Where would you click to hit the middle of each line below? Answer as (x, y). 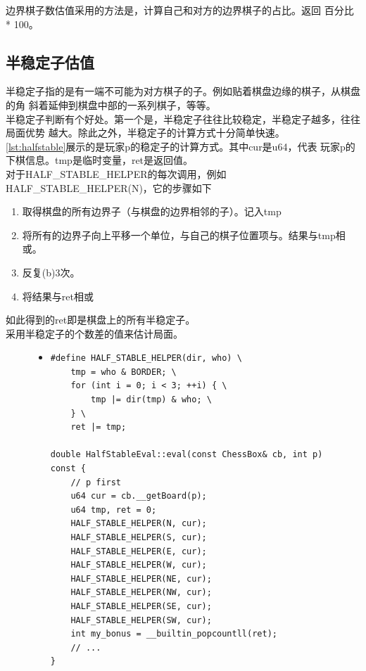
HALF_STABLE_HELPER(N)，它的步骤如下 (109, 187)
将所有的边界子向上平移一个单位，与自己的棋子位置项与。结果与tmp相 (184, 235)
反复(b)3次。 (51, 272)
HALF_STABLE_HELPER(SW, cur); (141, 620)
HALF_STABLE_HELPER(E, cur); (139, 551)
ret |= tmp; (99, 427)
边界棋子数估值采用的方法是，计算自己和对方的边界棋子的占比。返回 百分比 (180, 10)
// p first (96, 482)
